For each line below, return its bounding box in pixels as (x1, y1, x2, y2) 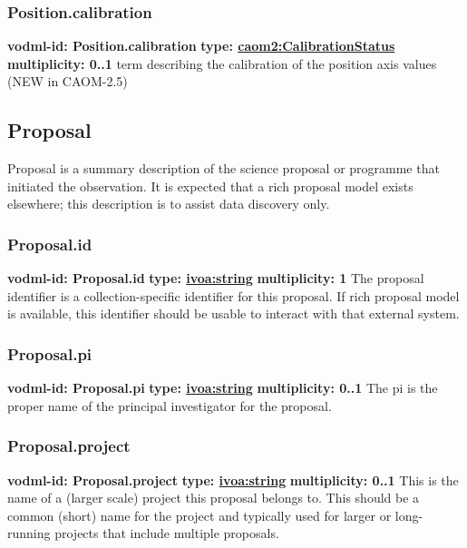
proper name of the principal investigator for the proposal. (7, 396, 332, 415)
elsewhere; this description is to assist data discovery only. (7, 194, 330, 213)
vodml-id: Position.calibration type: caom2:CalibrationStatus (7, 36, 395, 55)
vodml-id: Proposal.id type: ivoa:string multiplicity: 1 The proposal (7, 269, 424, 288)
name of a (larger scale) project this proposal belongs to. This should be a (7, 488, 420, 507)
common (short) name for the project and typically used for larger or (7, 505, 392, 524)
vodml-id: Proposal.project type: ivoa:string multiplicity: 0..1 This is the (7, 470, 459, 489)
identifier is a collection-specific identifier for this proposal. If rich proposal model (7, 286, 460, 305)
